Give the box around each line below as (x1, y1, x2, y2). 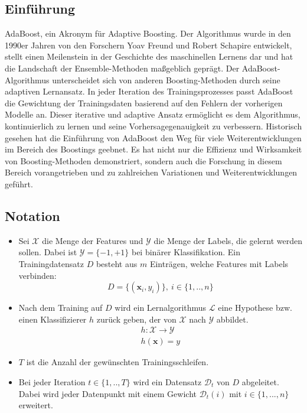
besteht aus (96, 257, 138, 269)
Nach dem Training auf (18, 301, 103, 314)
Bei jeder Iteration (18, 375, 86, 388)
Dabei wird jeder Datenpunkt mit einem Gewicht (18, 387, 197, 399)
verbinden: (18, 269, 57, 281)
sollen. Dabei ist (18, 246, 77, 258)
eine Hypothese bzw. (218, 301, 292, 314)
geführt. (5, 177, 33, 190)
